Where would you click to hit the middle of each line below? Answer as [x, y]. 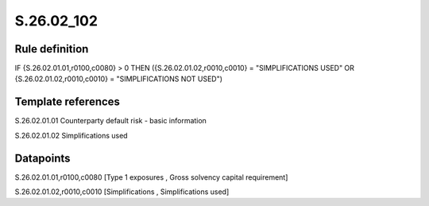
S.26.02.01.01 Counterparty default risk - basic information [110, 121]
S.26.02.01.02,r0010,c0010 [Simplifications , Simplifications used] [122, 192]
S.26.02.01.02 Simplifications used [71, 135]
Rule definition [52, 49]
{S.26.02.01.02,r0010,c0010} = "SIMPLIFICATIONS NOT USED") [118, 79]
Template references [68, 102]
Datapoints [43, 158]
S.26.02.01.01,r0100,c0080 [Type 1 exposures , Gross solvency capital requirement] [151, 177]
